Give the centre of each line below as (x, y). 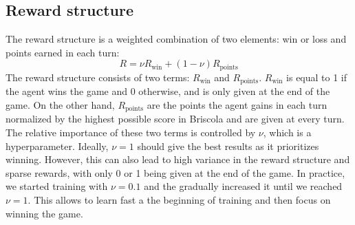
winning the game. (44, 213)
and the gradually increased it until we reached (243, 186)
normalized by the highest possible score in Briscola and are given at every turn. (175, 119)
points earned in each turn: (63, 52)
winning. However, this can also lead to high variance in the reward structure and (178, 159)
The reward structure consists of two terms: (98, 77)
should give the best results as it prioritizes (228, 146)
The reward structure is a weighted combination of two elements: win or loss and (176, 39)
